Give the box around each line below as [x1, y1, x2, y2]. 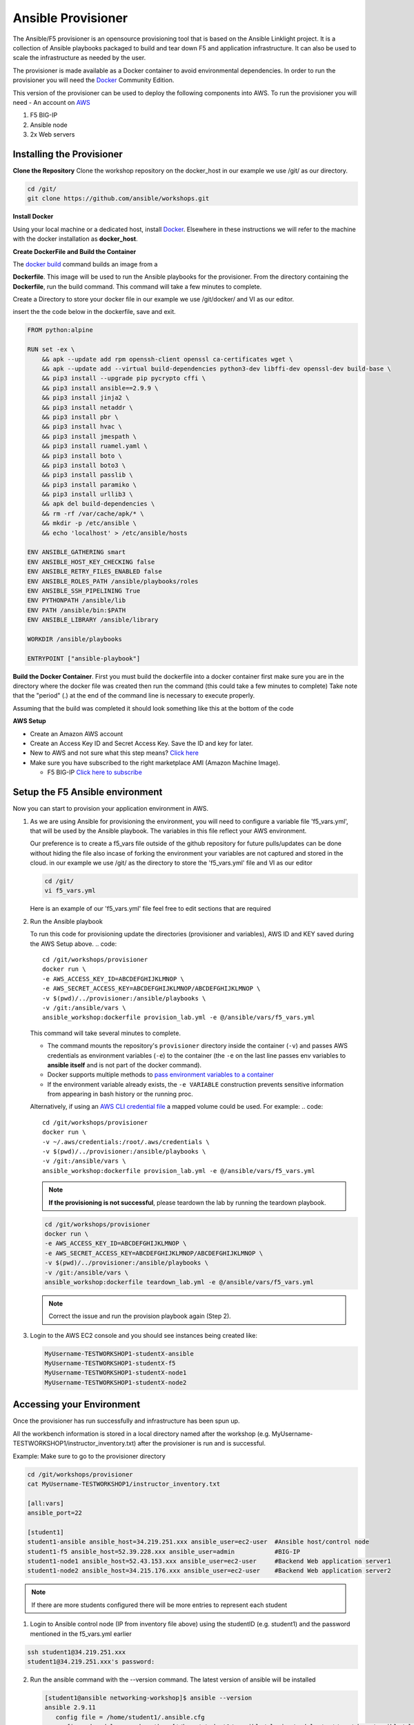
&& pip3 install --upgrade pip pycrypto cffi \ [41, 375, 206, 382]
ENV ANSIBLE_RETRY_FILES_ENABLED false [27, 568, 162, 575]
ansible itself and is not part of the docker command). [47, 1061, 202, 1069]
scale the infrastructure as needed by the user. [12, 54, 146, 62]
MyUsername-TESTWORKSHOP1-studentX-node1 [44, 1369, 187, 1377]
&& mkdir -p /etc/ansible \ [41, 520, 137, 527]
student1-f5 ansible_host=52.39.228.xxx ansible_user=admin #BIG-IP [27, 1548, 300, 1555]
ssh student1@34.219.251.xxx [27, 1648, 126, 1656]
